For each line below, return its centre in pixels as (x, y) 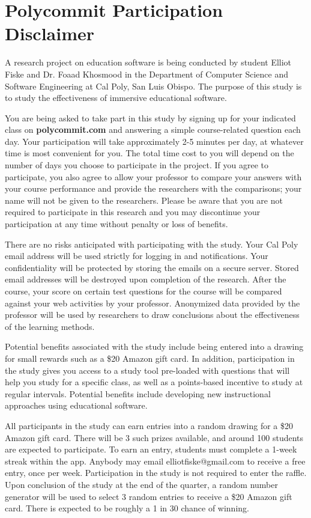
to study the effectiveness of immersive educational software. (116, 98)
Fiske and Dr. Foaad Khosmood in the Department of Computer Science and (147, 74)
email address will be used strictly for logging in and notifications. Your (137, 256)
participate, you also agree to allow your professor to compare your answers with (153, 176)
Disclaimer (50, 33)
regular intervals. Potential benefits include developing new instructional (138, 393)
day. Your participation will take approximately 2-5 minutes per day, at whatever (154, 141)
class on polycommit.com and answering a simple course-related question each (153, 129)
